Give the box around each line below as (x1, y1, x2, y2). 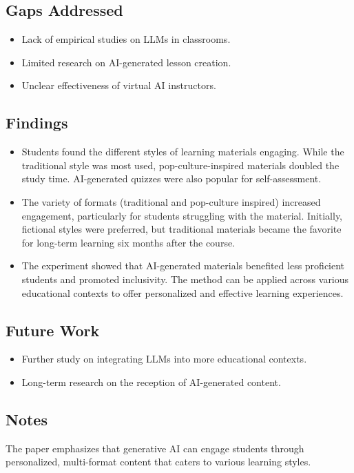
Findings (6, 112, 68, 133)
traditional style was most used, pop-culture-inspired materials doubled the (21, 157, 340, 172)
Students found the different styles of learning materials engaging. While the (21, 144, 344, 159)
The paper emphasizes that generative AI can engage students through (6, 441, 304, 455)
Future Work (6, 319, 100, 340)
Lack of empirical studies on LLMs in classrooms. (21, 32, 231, 46)
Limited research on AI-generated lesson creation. (21, 55, 231, 69)
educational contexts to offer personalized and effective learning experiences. (21, 285, 344, 300)
